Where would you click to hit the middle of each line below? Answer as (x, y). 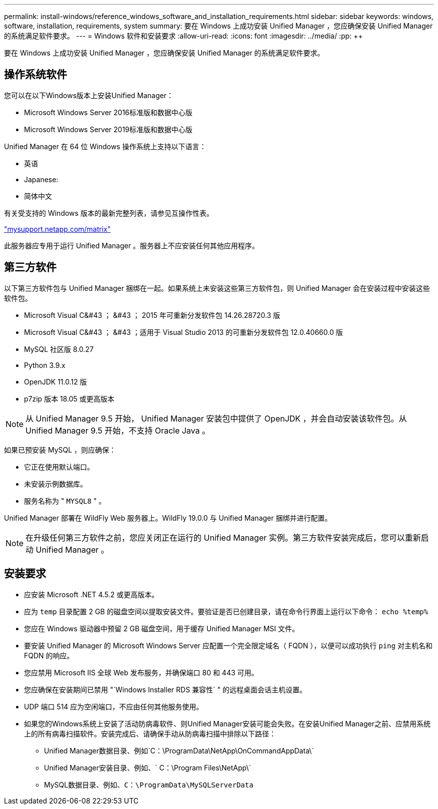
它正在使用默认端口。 (59, 467)
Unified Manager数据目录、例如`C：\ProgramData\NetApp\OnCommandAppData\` (179, 750)
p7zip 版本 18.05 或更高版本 (69, 398)
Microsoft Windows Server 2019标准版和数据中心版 (108, 129)
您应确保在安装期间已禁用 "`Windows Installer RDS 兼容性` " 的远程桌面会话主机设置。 (165, 689)
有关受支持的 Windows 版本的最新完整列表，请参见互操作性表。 (109, 213)
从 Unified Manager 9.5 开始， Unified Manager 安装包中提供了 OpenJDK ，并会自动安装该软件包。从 (216, 418)
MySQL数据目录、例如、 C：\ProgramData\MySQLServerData (149, 784)
